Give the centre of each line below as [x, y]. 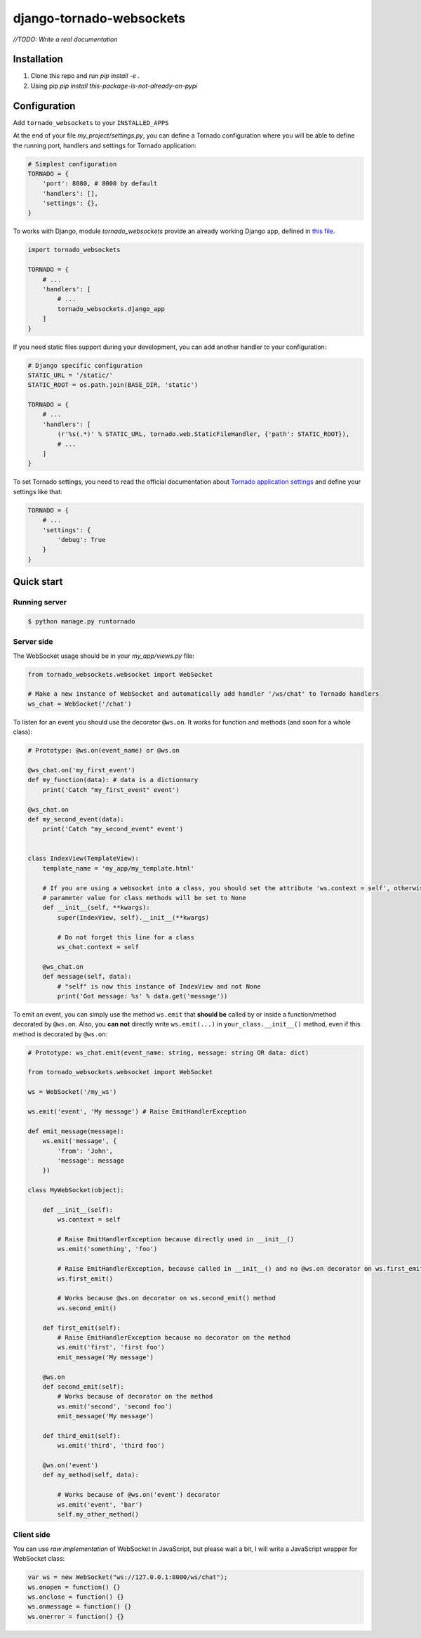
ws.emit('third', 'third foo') [111, 1446]
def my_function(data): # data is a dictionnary [113, 780]
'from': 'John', [85, 1151]
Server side [33, 642]
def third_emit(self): [81, 1435]
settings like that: [38, 491]
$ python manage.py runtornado [82, 621]
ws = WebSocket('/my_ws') [72, 1092]
